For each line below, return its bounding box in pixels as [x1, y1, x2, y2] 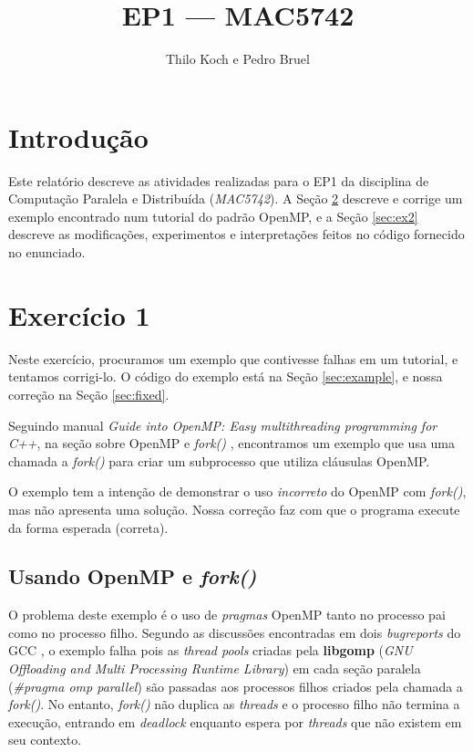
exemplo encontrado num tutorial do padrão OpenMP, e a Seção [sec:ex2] [8, 206, 418, 225]
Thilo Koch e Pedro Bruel [166, 49, 310, 68]
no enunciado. [8, 243, 86, 262]
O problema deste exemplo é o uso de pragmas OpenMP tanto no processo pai [8, 605, 446, 624]
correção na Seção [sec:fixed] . [8, 384, 170, 403]
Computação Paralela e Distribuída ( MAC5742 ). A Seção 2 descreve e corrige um [8, 189, 463, 208]
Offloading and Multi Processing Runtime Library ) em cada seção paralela [8, 659, 421, 678]
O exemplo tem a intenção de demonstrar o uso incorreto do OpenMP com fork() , [8, 482, 467, 501]
